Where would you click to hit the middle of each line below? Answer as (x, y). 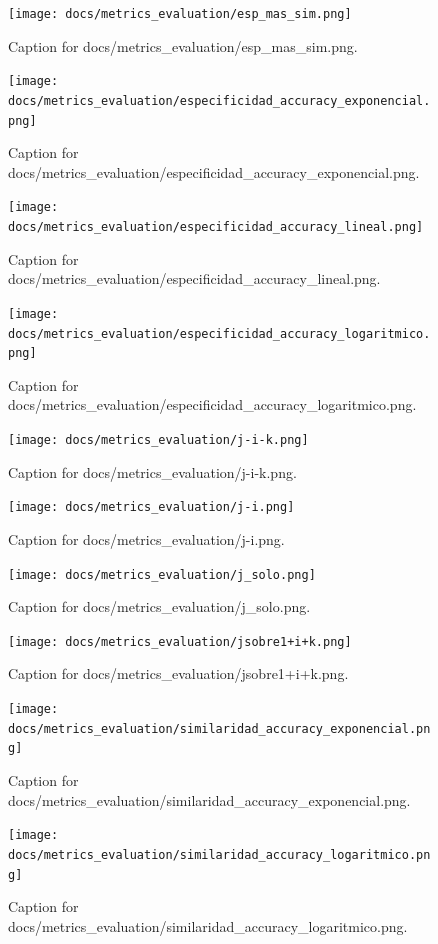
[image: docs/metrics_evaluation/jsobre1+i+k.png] (180, 641)
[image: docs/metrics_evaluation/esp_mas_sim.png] (180, 14)
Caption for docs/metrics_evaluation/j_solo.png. (159, 606)
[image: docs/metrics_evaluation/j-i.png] (151, 507)
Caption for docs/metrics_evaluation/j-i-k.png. (152, 471)
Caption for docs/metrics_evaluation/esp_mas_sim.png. (183, 45)
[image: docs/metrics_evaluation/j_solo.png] (162, 574)
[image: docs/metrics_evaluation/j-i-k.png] (158, 440)
